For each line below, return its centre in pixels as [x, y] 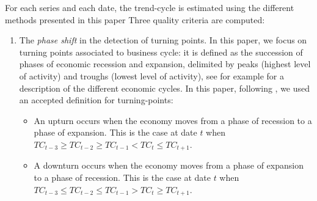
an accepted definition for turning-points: [96, 100]
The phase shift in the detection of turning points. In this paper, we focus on [163, 40]
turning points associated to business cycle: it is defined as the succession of [161, 52]
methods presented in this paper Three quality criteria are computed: [135, 19]
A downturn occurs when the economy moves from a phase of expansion [169, 165]
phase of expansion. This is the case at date [115, 132]
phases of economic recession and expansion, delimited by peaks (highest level [165, 64]
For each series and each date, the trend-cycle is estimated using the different [150, 7]
